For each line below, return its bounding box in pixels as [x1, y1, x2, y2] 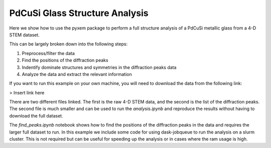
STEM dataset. [9, 31, 40, 37]
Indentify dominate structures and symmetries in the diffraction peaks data [22, 64, 177, 70]
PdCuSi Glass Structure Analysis [9, 7, 149, 18]
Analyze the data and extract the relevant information [22, 71, 132, 77]
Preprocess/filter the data [22, 50, 75, 56]
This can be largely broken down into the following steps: [9, 41, 128, 47]
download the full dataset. [9, 112, 63, 118]
